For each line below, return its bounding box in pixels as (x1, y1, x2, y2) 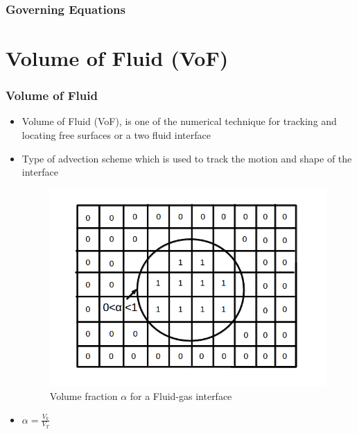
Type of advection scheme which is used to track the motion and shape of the (21, 151, 352, 165)
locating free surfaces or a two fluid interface (21, 128, 211, 142)
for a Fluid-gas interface (130, 389, 232, 403)
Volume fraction (49, 389, 118, 403)
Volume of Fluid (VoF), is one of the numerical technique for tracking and (21, 114, 337, 128)
